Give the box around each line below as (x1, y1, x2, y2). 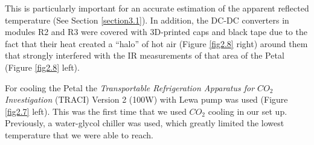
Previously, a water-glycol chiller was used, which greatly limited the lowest (5, 117, 284, 129)
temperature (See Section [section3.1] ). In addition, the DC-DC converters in (5, 13, 289, 26)
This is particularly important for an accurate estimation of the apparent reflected (5, 2, 309, 14)
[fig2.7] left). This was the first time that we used (5, 105, 187, 117)
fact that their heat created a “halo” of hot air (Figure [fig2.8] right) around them (5, 37, 308, 50)
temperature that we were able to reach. (5, 128, 153, 141)
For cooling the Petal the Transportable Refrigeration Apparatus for (5, 81, 255, 94)
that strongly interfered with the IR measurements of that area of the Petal (5, 49, 284, 62)
